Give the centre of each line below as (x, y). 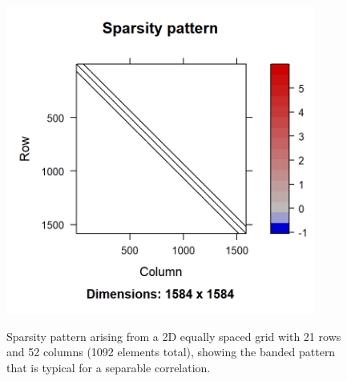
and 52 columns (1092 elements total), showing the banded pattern (171, 352)
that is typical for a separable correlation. (109, 367)
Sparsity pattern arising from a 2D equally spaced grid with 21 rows (174, 336)
